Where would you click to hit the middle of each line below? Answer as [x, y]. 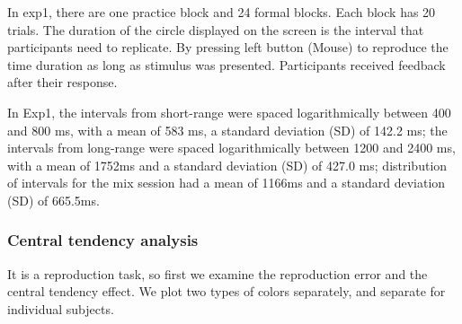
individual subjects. [61, 308]
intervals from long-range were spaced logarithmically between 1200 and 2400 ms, [231, 148]
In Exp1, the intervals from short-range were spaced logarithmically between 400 [229, 112]
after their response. [62, 82]
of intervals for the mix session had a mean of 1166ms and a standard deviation [227, 183]
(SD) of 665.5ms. [53, 200]
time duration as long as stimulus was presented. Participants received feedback [227, 64]
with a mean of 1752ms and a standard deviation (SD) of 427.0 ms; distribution [227, 165]
